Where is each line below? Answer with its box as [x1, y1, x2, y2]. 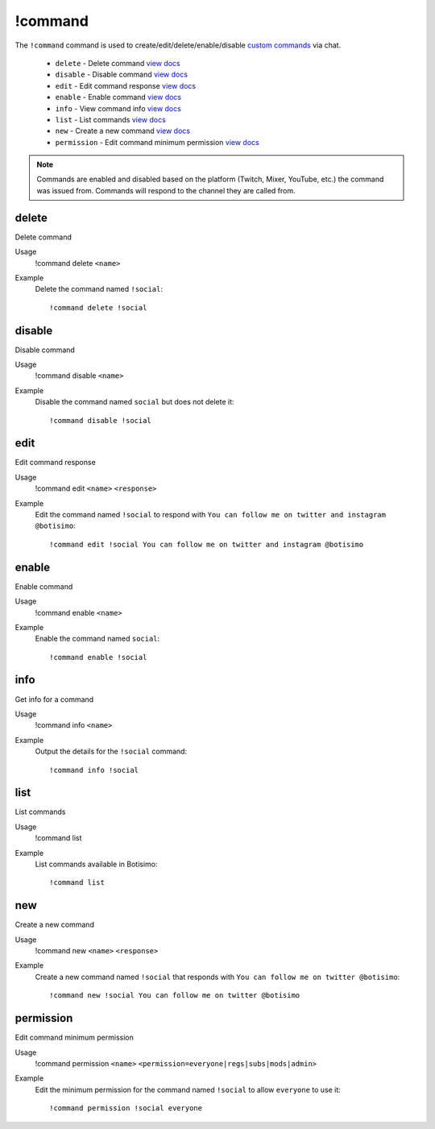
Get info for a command [14, 694, 94, 704]
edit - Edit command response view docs [55, 81, 197, 90]
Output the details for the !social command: [35, 746, 188, 757]
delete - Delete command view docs [55, 58, 180, 68]
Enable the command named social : [35, 633, 160, 644]
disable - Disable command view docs [55, 69, 188, 80]
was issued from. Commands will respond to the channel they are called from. [36, 185, 296, 195]
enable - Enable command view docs [55, 93, 181, 102]
